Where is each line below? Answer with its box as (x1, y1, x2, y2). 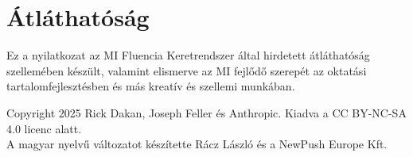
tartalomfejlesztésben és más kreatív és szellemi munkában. (6, 78, 295, 94)
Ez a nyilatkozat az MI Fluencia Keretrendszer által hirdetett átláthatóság (6, 47, 370, 63)
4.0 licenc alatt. (6, 120, 82, 136)
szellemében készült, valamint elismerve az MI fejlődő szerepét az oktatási (6, 62, 367, 78)
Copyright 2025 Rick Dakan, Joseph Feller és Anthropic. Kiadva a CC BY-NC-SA (6, 104, 407, 121)
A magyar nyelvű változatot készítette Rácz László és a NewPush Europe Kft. (6, 136, 388, 152)
